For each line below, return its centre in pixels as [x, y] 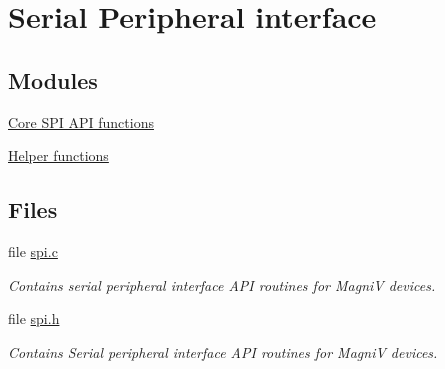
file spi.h [34, 318]
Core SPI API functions [81, 121]
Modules [53, 79]
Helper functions [58, 155]
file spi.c [33, 250]
